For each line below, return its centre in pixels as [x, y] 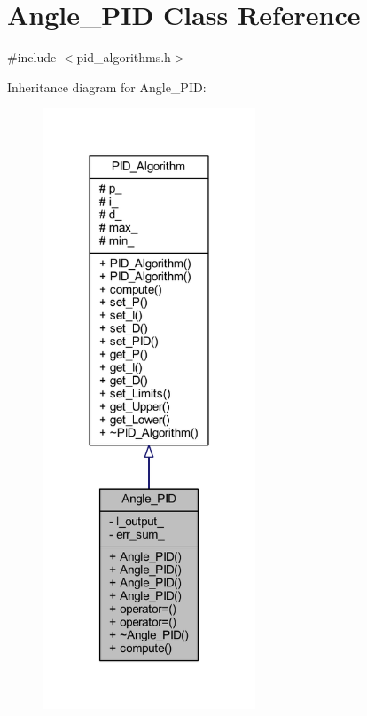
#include [32, 57]
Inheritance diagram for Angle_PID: [107, 87]
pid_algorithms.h [124, 57]
